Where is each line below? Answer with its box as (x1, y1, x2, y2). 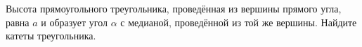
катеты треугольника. (6, 28, 96, 43)
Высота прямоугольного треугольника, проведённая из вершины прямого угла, (6, 1, 342, 15)
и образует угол (41, 15, 108, 29)
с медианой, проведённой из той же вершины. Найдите (120, 15, 357, 29)
